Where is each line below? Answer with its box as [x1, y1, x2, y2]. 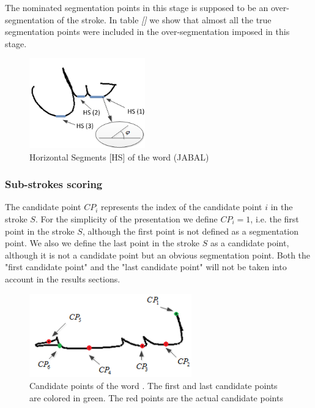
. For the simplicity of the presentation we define [35, 212, 218, 225]
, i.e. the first [250, 212, 299, 225]
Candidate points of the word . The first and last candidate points [29, 379, 278, 392]
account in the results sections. [5, 272, 120, 285]
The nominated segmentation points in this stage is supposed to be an [5, 1, 269, 13]
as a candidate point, [210, 236, 289, 249]
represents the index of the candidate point [100, 200, 262, 213]
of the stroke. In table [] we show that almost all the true [57, 13, 272, 26]
